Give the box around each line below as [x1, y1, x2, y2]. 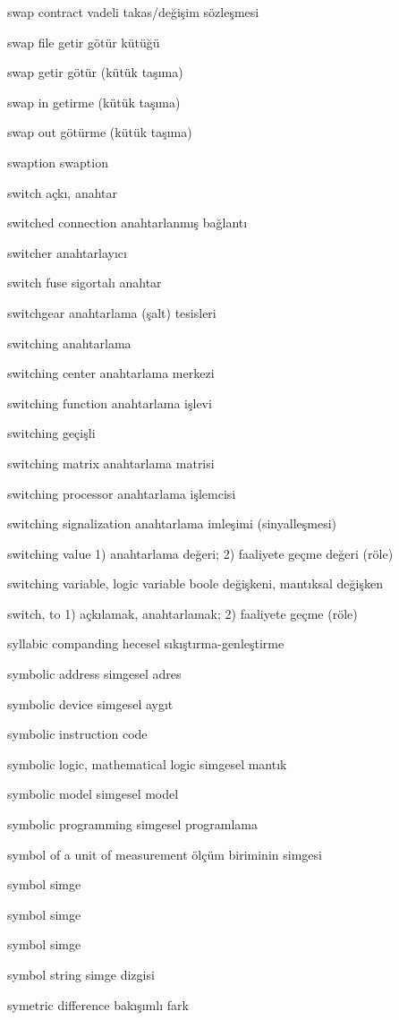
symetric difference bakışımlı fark [7, 995, 189, 1014]
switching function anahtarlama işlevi [7, 393, 212, 412]
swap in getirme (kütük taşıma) [7, 92, 181, 111]
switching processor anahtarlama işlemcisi [7, 484, 236, 502]
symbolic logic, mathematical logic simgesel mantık [7, 754, 287, 773]
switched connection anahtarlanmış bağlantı [7, 213, 248, 232]
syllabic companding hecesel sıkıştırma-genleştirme [7, 634, 284, 653]
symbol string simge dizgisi [7, 965, 155, 983]
